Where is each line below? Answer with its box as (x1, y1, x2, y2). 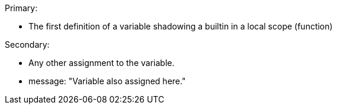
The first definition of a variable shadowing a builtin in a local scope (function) (28, 21, 333, 31)
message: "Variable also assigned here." (28, 76, 186, 86)
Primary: (5, 3, 38, 13)
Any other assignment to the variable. (28, 58, 175, 68)
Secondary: (5, 39, 50, 49)
